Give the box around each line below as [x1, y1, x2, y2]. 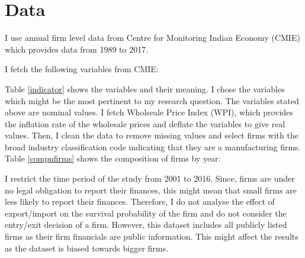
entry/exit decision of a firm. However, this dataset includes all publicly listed [5, 218, 287, 231]
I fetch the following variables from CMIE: [5, 63, 159, 75]
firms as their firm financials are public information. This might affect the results [5, 230, 298, 243]
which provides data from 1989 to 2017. [5, 43, 149, 55]
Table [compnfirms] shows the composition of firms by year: [5, 152, 221, 165]
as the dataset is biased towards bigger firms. [5, 241, 168, 254]
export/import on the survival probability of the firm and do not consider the [5, 207, 287, 219]
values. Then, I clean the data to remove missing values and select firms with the [5, 129, 298, 141]
